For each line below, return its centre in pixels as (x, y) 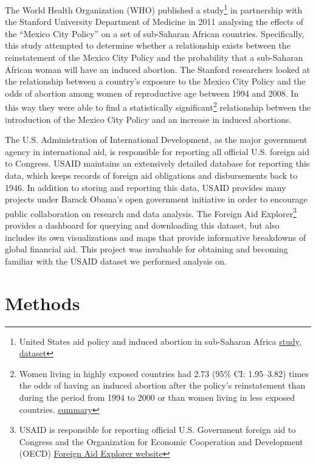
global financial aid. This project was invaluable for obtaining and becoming (146, 249)
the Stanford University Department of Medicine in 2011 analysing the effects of (154, 22)
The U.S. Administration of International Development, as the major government (156, 140)
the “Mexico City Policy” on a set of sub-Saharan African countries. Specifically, (155, 33)
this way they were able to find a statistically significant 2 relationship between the (158, 106)
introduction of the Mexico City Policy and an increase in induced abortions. (148, 119)
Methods (43, 303)
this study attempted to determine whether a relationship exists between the (148, 45)
